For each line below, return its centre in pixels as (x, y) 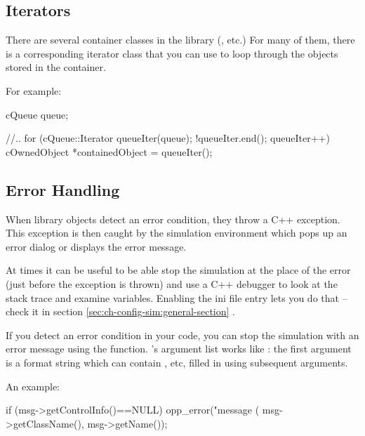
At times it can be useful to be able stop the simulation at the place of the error (178, 270)
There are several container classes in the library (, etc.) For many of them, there (180, 40)
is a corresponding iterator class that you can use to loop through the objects (172, 53)
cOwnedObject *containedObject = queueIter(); (109, 151)
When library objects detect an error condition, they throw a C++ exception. (173, 219)
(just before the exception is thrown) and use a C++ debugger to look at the (172, 283)
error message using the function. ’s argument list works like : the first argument (179, 349)
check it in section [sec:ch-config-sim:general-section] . (120, 311)
